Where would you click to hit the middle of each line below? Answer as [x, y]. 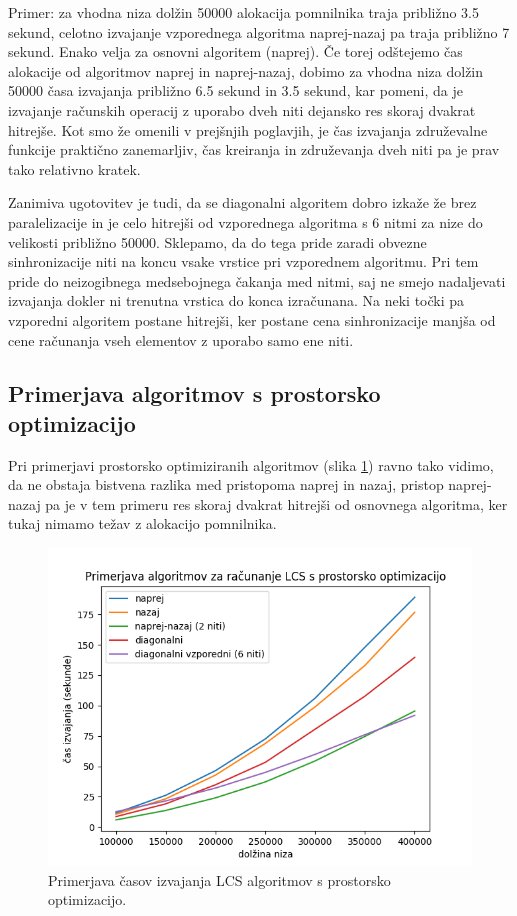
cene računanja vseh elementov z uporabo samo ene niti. [181, 339]
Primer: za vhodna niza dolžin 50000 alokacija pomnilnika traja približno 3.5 [243, 12]
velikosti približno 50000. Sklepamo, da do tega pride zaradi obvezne [217, 241]
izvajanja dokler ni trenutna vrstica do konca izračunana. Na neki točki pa [236, 300]
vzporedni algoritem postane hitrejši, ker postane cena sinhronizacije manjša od [252, 319]
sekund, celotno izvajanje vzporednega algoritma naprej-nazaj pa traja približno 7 [259, 31]
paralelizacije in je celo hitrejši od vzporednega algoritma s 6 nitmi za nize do [245, 221]
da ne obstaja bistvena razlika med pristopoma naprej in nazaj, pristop [226, 484]
